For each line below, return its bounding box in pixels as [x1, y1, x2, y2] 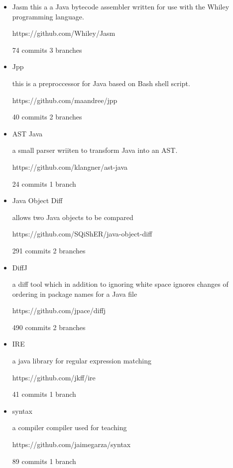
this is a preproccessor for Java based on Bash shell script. [12, 78, 190, 88]
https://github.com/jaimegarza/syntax [12, 439, 131, 450]
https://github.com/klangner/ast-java [12, 161, 128, 172]
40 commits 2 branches [12, 112, 82, 122]
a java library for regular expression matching [12, 355, 152, 366]
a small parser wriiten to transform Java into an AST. [12, 145, 178, 155]
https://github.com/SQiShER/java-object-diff [12, 229, 152, 239]
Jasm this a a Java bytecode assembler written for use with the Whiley [12, 1, 230, 11]
